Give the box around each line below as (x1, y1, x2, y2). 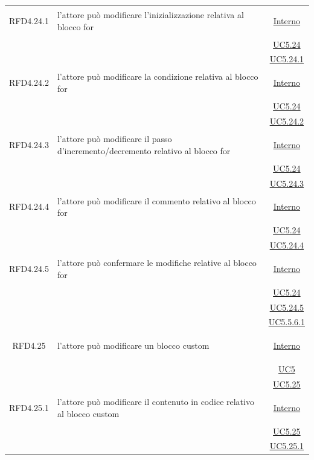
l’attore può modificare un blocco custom (57, 339, 210, 352)
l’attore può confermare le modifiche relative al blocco (57, 256, 257, 269)
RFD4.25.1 (9, 401, 49, 413)
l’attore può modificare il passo (57, 132, 172, 145)
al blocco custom (57, 407, 120, 420)
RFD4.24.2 (9, 76, 49, 89)
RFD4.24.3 (9, 138, 49, 151)
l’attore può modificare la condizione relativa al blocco (57, 70, 258, 83)
